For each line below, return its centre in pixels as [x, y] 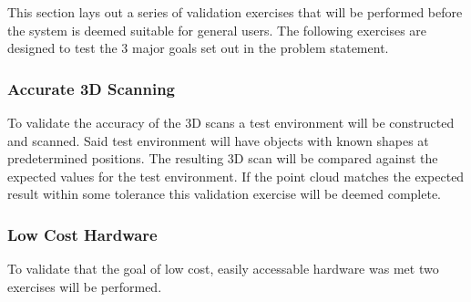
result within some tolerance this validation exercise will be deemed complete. [224, 194]
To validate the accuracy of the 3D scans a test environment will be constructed [231, 122]
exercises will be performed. [85, 286]
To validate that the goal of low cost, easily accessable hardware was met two [223, 269]
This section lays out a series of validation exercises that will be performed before [235, 12]
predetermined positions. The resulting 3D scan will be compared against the [223, 158]
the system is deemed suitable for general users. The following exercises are [217, 30]
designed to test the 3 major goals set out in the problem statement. [198, 48]
